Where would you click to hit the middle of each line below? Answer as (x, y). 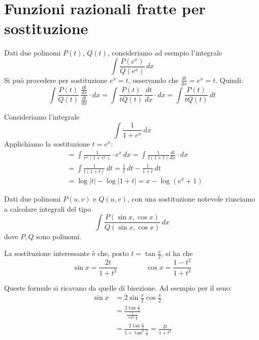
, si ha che (177, 253)
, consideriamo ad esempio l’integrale (165, 53)
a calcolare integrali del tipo (48, 208)
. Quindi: (229, 80)
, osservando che (153, 80)
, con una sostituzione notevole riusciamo (191, 199)
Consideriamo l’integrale (42, 117)
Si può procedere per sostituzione (56, 80)
